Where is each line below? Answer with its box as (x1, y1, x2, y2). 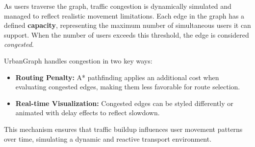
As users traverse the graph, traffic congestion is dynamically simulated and (4, 1, 231, 11)
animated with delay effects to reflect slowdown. (15, 107, 160, 118)
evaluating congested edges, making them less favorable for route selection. (15, 82, 240, 92)
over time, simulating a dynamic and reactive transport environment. (4, 133, 212, 144)
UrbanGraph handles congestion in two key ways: (4, 55, 153, 65)
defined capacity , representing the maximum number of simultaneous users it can (4, 20, 251, 30)
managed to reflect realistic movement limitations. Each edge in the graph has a (4, 10, 245, 21)
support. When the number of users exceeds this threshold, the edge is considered (4, 29, 249, 40)
